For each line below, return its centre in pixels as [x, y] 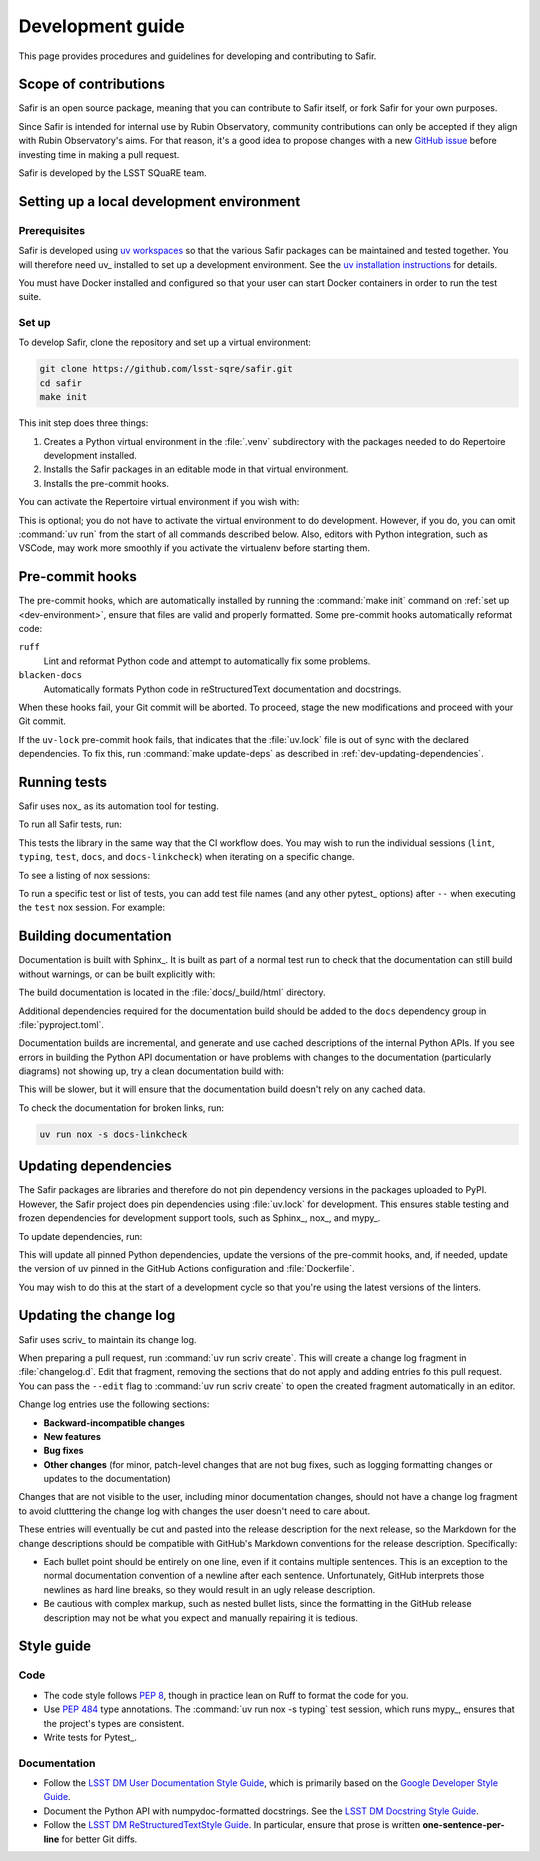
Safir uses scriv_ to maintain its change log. [107, 1339]
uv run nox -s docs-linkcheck [113, 1134]
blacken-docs [50, 675]
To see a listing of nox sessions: [84, 875]
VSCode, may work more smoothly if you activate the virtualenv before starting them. [194, 548]
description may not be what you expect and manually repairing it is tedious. [201, 1617]
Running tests [63, 781]
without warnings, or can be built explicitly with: [117, 974]
